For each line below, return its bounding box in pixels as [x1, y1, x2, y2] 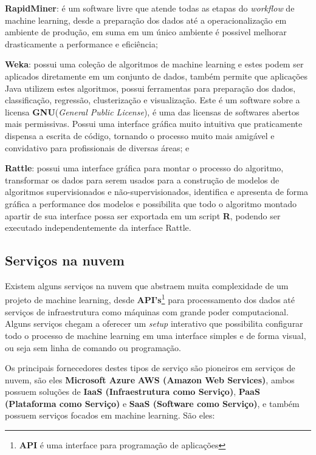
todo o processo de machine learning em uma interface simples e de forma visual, [5, 329, 306, 341]
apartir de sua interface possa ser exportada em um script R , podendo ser [5, 209, 281, 222]
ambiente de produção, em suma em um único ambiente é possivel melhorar [5, 26, 287, 38]
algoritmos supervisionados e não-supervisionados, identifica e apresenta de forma [5, 185, 308, 198]
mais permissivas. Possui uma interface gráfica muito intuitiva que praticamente [5, 117, 303, 130]
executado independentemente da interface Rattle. [5, 221, 191, 234]
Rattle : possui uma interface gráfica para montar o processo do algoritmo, [5, 162, 284, 174]
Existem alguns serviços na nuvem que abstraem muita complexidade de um [5, 279, 289, 292]
